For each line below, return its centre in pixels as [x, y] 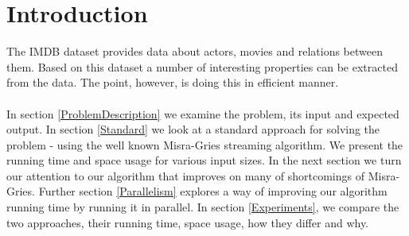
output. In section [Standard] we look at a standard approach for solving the [193, 129]
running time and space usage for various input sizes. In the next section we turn [204, 160]
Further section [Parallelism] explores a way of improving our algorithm [213, 191]
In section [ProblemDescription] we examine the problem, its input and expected [203, 113]
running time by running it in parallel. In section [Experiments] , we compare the [203, 207]
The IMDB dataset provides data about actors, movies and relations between [195, 51]
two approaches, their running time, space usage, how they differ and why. [187, 222]
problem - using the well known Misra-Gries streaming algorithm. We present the [205, 144]
